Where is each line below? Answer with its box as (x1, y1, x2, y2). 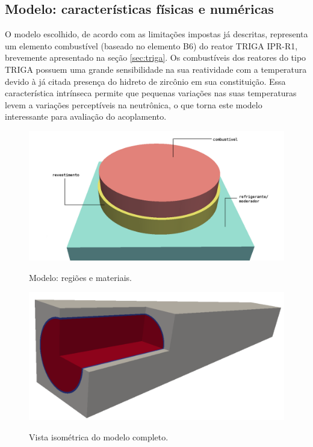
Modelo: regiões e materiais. (29, 271, 132, 283)
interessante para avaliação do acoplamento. (5, 110, 167, 123)
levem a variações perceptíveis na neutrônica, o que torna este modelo (5, 98, 262, 111)
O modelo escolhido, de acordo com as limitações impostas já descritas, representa (5, 28, 308, 40)
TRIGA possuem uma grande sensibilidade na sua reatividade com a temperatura (5, 63, 307, 75)
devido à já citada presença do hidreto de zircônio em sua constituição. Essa (5, 75, 286, 87)
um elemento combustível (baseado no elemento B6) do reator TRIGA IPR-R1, (5, 39, 298, 52)
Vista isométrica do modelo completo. (29, 430, 169, 443)
